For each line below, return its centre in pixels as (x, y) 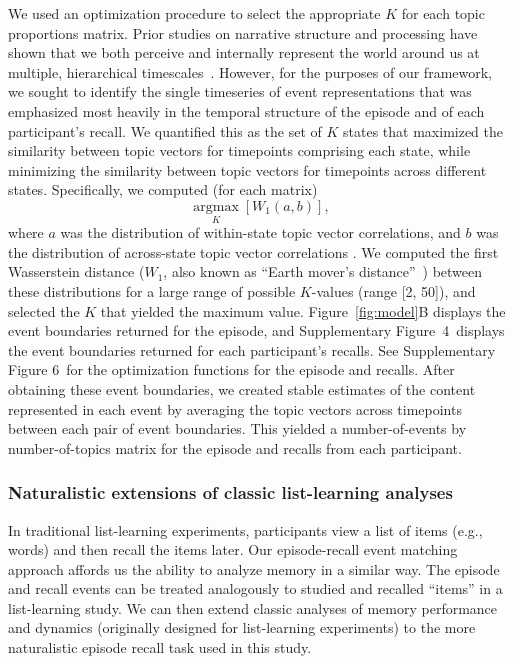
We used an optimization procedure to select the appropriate (194, 13)
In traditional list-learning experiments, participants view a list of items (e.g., (245, 529)
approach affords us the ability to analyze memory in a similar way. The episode (254, 568)
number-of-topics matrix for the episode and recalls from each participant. (235, 447)
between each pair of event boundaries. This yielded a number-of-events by (237, 428)
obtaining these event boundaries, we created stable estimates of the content (242, 388)
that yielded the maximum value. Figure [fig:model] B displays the (303, 310)
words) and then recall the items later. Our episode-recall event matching (233, 549)
